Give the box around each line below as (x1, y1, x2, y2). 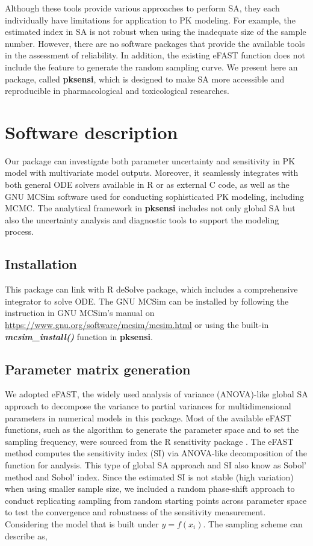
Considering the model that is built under (5, 517, 159, 530)
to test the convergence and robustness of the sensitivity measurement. (5, 506, 266, 518)
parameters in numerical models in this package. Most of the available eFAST (5, 411, 291, 424)
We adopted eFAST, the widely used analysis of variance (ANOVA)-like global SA (5, 388, 308, 400)
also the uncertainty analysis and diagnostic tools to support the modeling (5, 213, 279, 226)
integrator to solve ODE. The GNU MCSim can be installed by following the (5, 294, 289, 307)
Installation (5, 255, 77, 273)
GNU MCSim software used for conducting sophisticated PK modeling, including (5, 190, 304, 202)
